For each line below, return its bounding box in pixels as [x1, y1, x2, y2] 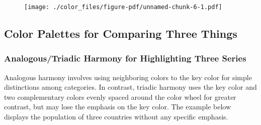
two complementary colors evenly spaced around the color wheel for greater [4, 91, 236, 102]
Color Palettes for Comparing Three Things [4, 26, 237, 41]
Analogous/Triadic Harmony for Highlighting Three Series [4, 52, 246, 65]
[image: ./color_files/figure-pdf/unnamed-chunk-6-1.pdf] [24, 4, 222, 11]
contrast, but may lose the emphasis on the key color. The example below [4, 101, 231, 112]
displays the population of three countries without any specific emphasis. [4, 111, 228, 122]
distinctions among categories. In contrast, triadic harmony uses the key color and [4, 82, 257, 92]
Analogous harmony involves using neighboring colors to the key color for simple [4, 72, 252, 82]
